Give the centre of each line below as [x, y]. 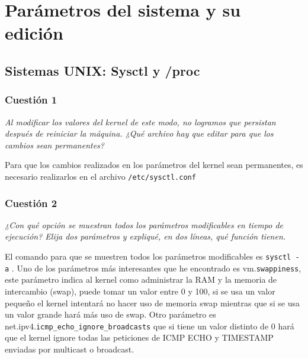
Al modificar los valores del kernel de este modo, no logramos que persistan [140, 122]
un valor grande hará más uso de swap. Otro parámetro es [110, 314]
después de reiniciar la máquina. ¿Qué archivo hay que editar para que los [139, 133]
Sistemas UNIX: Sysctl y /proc [102, 70]
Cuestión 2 [31, 203]
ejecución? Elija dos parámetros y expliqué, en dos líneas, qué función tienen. [145, 236]
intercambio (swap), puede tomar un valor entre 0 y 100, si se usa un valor [140, 291]
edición [34, 33]
